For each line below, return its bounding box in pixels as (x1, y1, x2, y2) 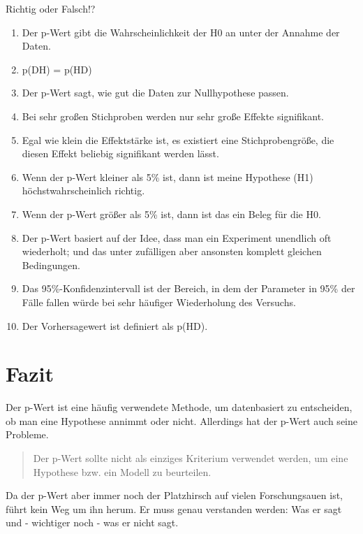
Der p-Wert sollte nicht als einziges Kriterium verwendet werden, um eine (33, 451, 348, 465)
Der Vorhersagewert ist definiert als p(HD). (22, 318, 208, 333)
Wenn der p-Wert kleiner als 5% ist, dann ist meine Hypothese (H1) (22, 169, 313, 184)
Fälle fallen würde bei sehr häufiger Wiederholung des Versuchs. (22, 294, 296, 309)
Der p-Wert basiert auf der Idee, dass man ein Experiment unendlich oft (22, 230, 332, 245)
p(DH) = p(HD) (22, 62, 92, 76)
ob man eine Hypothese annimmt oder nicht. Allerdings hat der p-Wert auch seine (6, 413, 357, 428)
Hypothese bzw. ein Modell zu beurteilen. (33, 464, 212, 479)
